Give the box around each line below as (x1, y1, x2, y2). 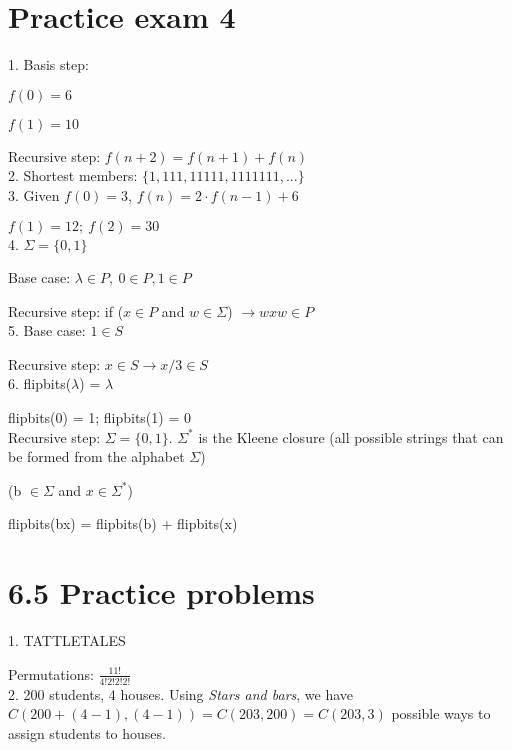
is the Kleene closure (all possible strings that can (198, 426, 504, 447)
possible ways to (391, 703, 491, 724)
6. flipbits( (8, 373, 72, 394)
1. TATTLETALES (8, 630, 126, 651)
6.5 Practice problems (8, 572, 315, 613)
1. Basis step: (8, 54, 89, 75)
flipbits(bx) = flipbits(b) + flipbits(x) (8, 513, 238, 534)
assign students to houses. (8, 722, 166, 743)
